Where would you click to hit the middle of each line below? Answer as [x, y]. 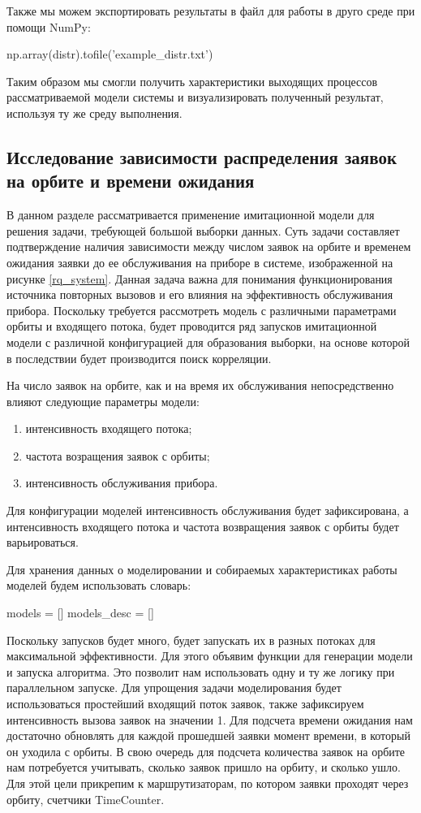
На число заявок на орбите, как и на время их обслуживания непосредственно [200, 385]
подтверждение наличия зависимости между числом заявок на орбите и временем [209, 246]
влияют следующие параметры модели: [103, 401]
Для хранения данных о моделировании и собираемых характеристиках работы [202, 569]
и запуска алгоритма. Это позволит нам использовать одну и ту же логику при [201, 671]
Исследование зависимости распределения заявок [202, 156]
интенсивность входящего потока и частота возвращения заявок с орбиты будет [203, 526]
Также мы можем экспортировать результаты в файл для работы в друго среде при [211, 11]
